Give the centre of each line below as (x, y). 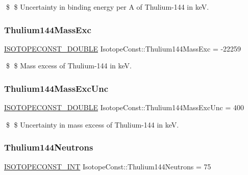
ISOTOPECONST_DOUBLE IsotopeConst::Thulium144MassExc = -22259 (123, 48)
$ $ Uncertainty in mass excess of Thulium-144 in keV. (92, 124)
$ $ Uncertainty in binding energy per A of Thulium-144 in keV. (107, 7)
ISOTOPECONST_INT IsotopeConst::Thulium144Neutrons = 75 (108, 166)
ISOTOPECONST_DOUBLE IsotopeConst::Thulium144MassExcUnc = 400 (124, 107)
